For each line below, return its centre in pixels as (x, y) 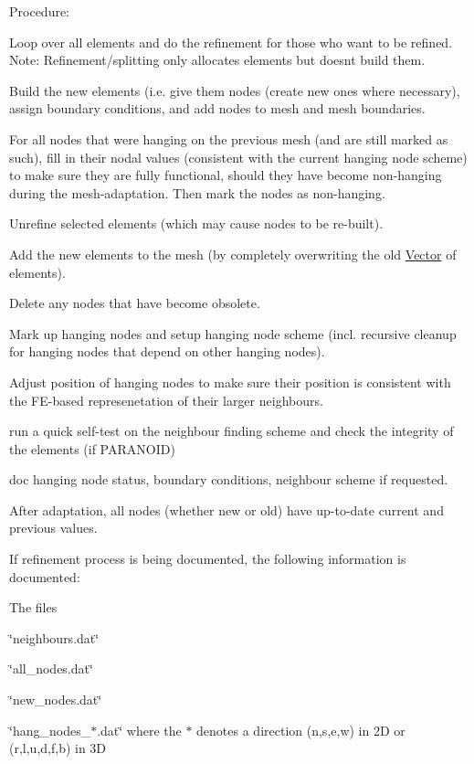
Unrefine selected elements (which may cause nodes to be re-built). (196, 223)
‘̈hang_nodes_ (50, 730)
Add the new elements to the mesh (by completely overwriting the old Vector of (233, 254)
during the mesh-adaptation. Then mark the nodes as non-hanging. (197, 192)
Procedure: (40, 11)
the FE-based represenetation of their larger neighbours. (166, 400)
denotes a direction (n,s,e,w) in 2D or (301, 730)
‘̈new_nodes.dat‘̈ (56, 700)
